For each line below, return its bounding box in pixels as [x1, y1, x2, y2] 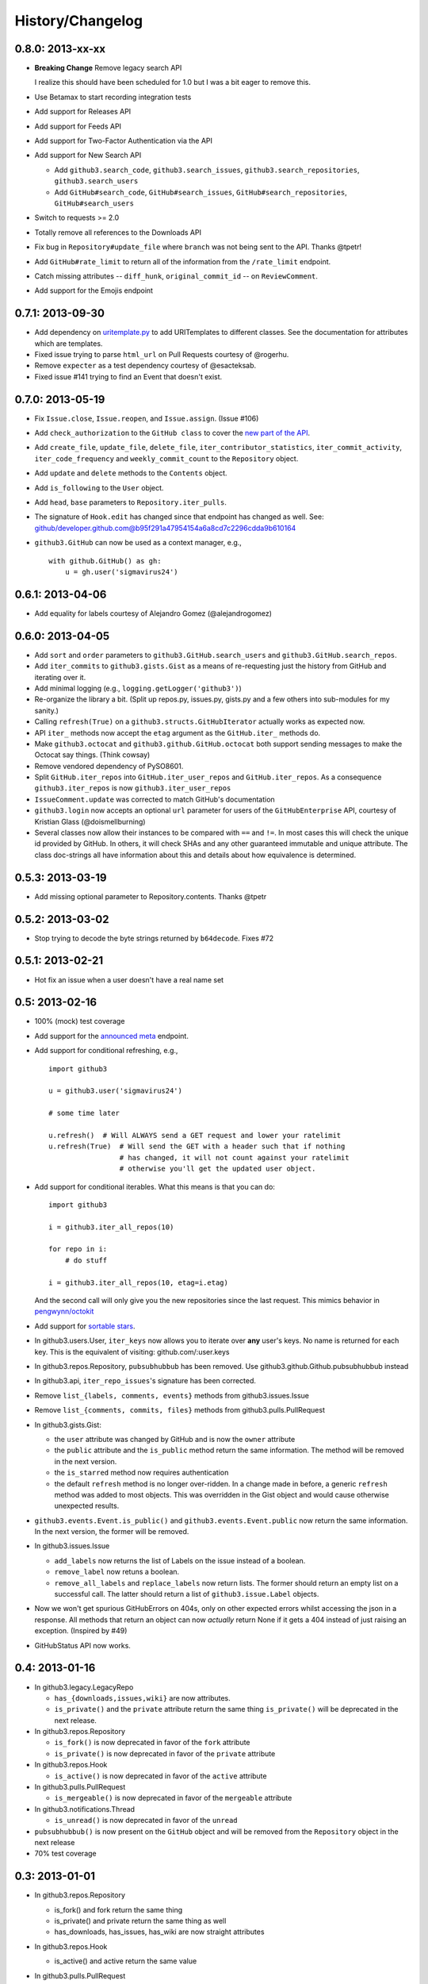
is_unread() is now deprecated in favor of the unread [54, 1816, 238, 1825]
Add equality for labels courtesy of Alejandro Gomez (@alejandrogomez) [34, 608, 273, 618]
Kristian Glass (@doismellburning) [34, 817, 146, 826]
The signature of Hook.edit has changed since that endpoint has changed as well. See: [34, 512, 324, 521]
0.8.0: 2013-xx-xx [14, 42, 106, 56]
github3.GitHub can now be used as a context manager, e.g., [34, 538, 242, 548]
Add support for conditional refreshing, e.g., [34, 1046, 178, 1055]
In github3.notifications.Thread [34, 1804, 135, 1813]
